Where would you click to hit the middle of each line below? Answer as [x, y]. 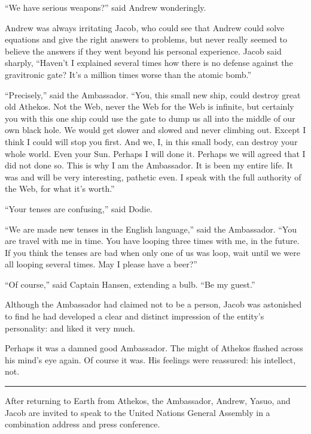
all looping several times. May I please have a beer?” [101, 264]
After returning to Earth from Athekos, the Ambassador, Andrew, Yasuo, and [148, 401]
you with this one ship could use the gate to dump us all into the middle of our [150, 118]
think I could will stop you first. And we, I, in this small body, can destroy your [151, 141]
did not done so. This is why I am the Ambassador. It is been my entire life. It [149, 165]
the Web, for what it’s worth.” [60, 189]
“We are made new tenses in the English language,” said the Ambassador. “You [151, 229]
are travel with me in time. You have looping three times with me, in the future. [152, 241]
